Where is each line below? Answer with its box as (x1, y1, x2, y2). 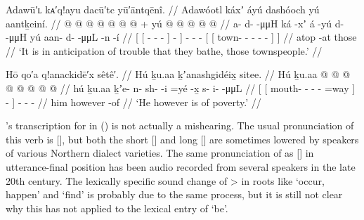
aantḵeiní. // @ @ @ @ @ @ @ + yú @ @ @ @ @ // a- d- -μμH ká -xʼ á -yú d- (6, 15, 344, 30)
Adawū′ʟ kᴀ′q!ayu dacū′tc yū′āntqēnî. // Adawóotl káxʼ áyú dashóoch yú (6, 2, 320, 16)
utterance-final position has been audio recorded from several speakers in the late (6, 159, 356, 174)
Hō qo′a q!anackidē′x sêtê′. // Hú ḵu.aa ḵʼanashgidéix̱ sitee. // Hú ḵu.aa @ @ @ (6, 67, 351, 82)
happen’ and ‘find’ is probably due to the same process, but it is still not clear (6, 187, 343, 202)
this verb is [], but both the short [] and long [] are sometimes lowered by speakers (6, 131, 359, 146)
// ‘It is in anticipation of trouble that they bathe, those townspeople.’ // (6, 43, 323, 58)
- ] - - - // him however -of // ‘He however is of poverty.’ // (6, 94, 261, 109)
